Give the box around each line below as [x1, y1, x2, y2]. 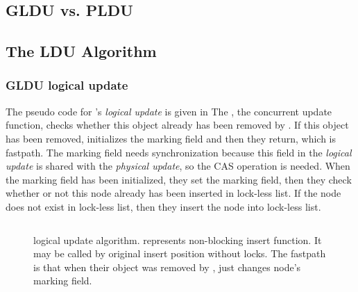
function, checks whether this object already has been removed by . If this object [6, 117, 349, 132]
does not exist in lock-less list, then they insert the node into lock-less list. [6, 199, 321, 213]
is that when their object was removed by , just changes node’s [33, 259, 301, 274]
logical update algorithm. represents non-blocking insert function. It [33, 232, 322, 247]
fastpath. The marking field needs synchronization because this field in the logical [6, 145, 352, 159]
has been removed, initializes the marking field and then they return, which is [6, 131, 336, 145]
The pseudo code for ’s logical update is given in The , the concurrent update [6, 104, 332, 118]
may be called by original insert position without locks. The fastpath [33, 246, 326, 261]
